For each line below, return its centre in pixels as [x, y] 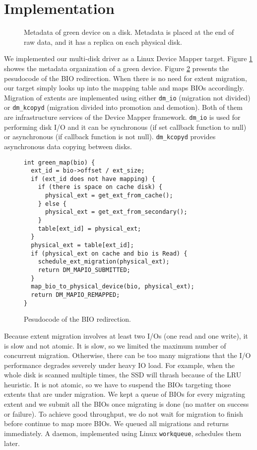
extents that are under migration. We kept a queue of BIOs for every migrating [125, 394]
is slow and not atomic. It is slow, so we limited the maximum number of [115, 345]
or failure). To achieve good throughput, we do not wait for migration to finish [124, 413]
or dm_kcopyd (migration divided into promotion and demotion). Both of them [123, 107]
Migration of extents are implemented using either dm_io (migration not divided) [127, 97]
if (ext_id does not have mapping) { [93, 179]
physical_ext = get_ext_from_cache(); [109, 196]
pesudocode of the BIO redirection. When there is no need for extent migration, [126, 78]
